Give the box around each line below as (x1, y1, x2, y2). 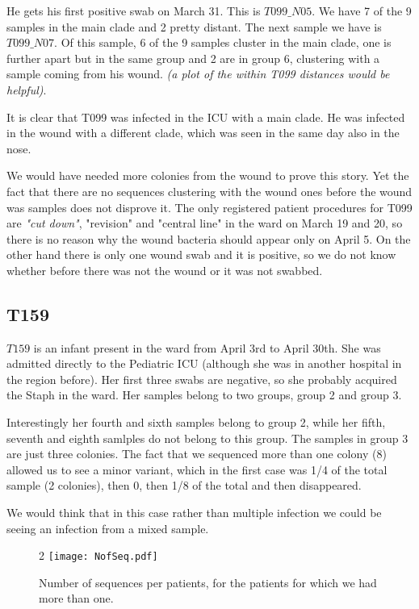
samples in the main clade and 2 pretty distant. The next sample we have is (6, 18, 382, 35)
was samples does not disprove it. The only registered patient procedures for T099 (6, 198, 413, 215)
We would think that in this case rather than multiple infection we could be (6, 504, 382, 521)
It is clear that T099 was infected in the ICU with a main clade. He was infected (6, 108, 405, 125)
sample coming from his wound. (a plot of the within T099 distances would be (6, 65, 390, 82)
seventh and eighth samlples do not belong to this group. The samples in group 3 (6, 429, 409, 446)
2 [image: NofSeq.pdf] (39, 547, 158, 564)
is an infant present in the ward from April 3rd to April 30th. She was (33, 339, 381, 356)
